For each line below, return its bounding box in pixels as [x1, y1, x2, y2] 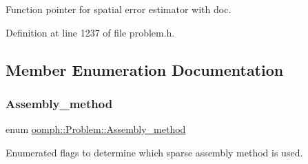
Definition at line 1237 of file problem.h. [6, 25, 175, 39]
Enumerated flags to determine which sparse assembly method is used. [6, 145, 303, 159]
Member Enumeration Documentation [6, 59, 284, 80]
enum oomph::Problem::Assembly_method [6, 122, 186, 136]
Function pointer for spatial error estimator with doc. [6, 2, 232, 16]
